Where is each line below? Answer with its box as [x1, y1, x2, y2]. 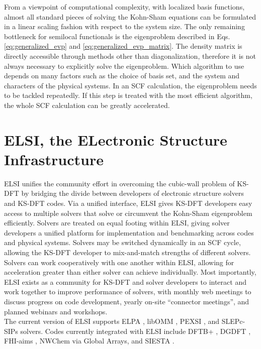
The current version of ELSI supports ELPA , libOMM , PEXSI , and [4, 316, 220, 326]
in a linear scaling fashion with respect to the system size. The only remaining [4, 21, 245, 32]
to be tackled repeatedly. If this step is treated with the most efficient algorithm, [4, 90, 252, 100]
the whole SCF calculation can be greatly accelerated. [4, 99, 170, 110]
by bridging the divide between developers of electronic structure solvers [21, 188, 244, 198]
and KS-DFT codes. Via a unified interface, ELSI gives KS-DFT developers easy [4, 198, 252, 208]
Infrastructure [4, 149, 104, 169]
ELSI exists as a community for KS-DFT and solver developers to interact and [4, 276, 246, 287]
